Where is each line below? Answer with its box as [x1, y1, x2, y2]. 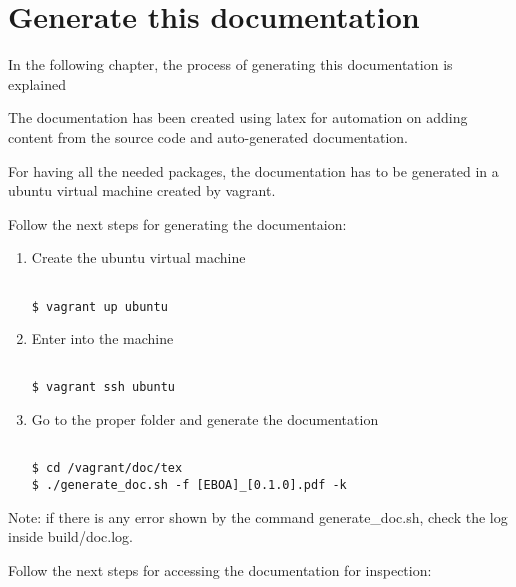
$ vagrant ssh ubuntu [31, 380, 175, 395]
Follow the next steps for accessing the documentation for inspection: [8, 559, 432, 580]
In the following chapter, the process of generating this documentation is [8, 54, 453, 75]
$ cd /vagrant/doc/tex [31, 461, 183, 476]
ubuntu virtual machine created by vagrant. [8, 180, 276, 201]
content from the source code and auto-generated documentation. [8, 126, 408, 147]
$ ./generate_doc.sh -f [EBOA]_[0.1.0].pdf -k [31, 478, 347, 492]
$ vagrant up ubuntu [31, 299, 168, 314]
